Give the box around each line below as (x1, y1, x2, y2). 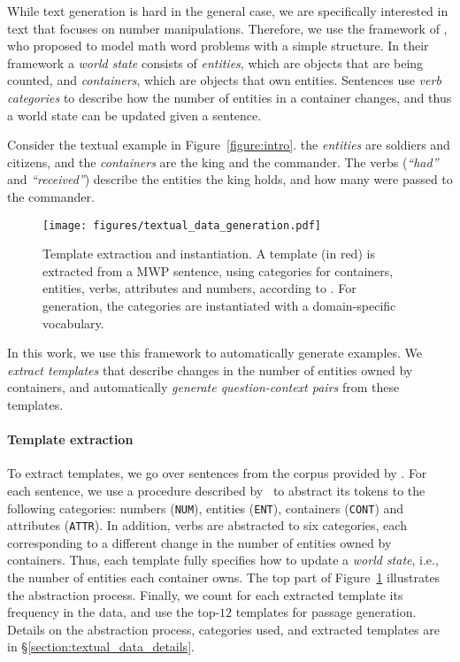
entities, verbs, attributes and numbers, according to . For (42, 279, 356, 297)
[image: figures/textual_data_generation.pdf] (42, 219, 321, 232)
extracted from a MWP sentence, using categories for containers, (42, 261, 394, 280)
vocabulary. (42, 313, 104, 332)
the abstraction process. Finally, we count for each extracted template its (7, 585, 403, 604)
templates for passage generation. (235, 603, 417, 621)
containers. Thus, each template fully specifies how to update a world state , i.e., (7, 550, 439, 569)
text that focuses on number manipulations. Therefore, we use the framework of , (7, 19, 448, 37)
